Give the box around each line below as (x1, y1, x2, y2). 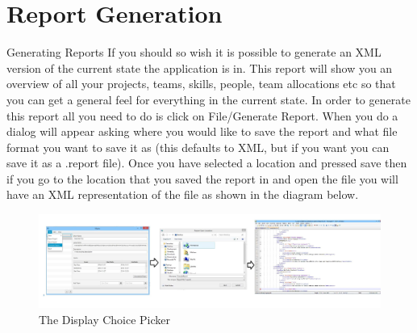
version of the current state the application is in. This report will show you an (6, 59, 393, 76)
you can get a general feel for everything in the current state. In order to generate (6, 91, 411, 107)
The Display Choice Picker (39, 311, 171, 327)
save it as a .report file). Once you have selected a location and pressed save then (6, 154, 407, 171)
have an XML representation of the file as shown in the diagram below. (6, 186, 359, 203)
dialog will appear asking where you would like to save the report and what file (6, 123, 398, 140)
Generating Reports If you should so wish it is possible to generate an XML (6, 44, 382, 61)
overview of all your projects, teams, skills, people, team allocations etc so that (6, 75, 396, 92)
